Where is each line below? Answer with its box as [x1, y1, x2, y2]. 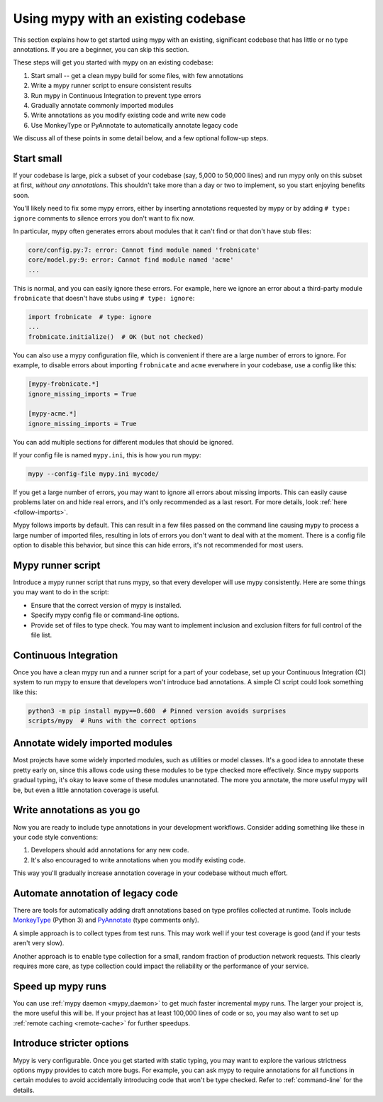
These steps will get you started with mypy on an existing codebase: [13, 58, 214, 67]
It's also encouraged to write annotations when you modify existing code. [30, 855, 246, 864]
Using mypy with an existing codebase [13, 11, 246, 26]
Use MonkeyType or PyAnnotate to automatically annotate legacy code [30, 121, 238, 129]
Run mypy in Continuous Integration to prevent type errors [30, 91, 201, 99]
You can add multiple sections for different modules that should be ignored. [13, 438, 234, 446]
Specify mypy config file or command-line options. [30, 611, 179, 620]
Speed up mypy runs [13, 980, 106, 992]
